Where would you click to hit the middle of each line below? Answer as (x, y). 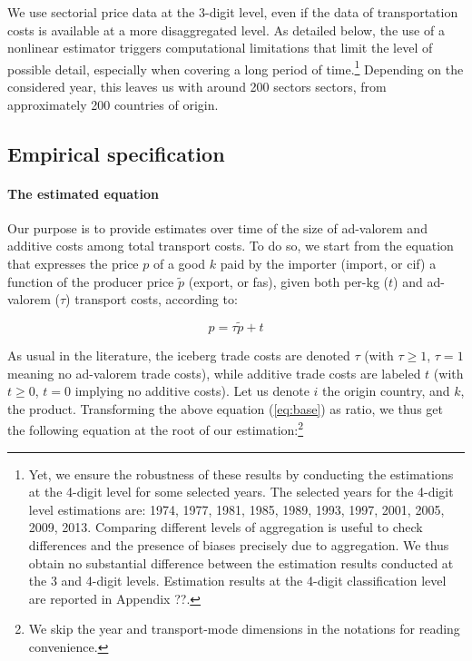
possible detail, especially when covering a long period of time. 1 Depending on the (236, 67)
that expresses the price (73, 263)
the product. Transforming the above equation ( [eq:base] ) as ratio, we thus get (225, 408)
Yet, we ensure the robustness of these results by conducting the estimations (241, 474)
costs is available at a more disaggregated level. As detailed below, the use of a (226, 30)
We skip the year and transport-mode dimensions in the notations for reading (244, 629)
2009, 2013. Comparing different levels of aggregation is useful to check (226, 527)
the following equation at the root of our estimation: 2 (156, 429)
